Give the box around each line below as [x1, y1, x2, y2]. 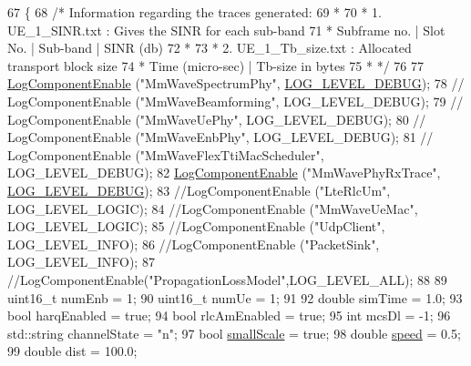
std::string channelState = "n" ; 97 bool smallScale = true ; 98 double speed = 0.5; [7, 323, 461, 342]
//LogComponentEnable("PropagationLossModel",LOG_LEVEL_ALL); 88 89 [7, 269, 447, 289]
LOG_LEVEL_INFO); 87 [7, 252, 155, 271]
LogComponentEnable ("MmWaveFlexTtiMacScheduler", [7, 145, 324, 164]
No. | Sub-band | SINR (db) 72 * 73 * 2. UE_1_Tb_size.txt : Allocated [7, 38, 412, 57]
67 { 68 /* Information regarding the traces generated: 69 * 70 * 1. [7, 3, 382, 21]
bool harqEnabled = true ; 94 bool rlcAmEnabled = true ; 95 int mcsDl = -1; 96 [7, 306, 451, 325]
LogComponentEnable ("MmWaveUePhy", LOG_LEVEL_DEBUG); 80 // [7, 109, 426, 128]
